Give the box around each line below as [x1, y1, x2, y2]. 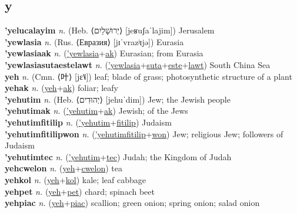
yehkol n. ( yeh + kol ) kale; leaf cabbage [5, 173, 146, 185]
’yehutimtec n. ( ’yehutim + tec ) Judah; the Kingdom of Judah [5, 150, 232, 163]
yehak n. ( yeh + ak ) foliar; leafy [5, 82, 118, 94]
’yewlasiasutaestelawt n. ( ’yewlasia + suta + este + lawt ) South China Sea [5, 58, 271, 70]
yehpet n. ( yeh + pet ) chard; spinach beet [5, 185, 155, 197]
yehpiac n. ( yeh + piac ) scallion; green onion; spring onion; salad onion [5, 197, 260, 209]
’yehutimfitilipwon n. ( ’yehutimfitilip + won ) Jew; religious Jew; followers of [5, 127, 283, 140]
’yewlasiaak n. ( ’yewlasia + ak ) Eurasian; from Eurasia [5, 47, 203, 59]
